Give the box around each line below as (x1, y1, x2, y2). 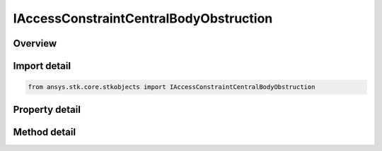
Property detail (13, 103, 81, 116)
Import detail (13, 60, 71, 72)
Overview (13, 37, 57, 49)
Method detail (13, 126, 76, 138)
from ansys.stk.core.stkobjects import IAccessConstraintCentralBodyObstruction (28, 83, 316, 91)
